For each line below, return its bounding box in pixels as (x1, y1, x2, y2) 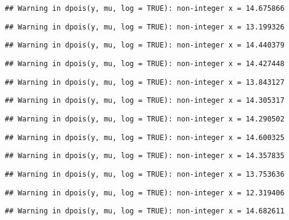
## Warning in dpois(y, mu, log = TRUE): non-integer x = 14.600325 (5, 133, 285, 142)
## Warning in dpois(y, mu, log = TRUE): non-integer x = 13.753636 (5, 170, 285, 179)
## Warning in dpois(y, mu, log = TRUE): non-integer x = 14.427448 (5, 59, 285, 68)
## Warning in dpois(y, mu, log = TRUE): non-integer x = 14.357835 (5, 151, 285, 160)
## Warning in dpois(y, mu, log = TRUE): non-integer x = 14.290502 (5, 114, 285, 123)
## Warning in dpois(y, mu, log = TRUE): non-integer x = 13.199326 (5, 22, 285, 31)
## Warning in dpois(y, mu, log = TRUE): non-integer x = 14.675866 (5, 4, 285, 13)
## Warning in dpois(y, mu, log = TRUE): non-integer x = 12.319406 (5, 188, 285, 197)
